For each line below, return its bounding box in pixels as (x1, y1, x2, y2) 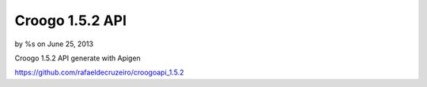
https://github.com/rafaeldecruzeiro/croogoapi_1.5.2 (14, 67, 184, 78)
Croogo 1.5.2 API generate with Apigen (14, 53, 142, 63)
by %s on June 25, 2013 (14, 39, 94, 49)
